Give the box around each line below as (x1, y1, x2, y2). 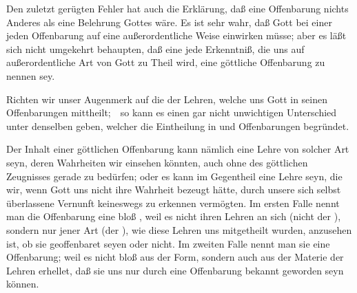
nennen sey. (6, 68, 55, 83)
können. (6, 276, 39, 291)
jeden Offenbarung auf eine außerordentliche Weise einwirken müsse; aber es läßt (6, 28, 347, 43)
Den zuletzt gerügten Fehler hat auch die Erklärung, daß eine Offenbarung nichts (6, 1, 349, 15)
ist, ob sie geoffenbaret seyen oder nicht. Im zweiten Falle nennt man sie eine (6, 236, 330, 250)
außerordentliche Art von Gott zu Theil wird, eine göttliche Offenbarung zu (6, 55, 325, 69)
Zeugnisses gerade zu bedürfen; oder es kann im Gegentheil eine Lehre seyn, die (6, 169, 343, 183)
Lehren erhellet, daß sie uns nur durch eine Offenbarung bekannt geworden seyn (6, 263, 344, 277)
